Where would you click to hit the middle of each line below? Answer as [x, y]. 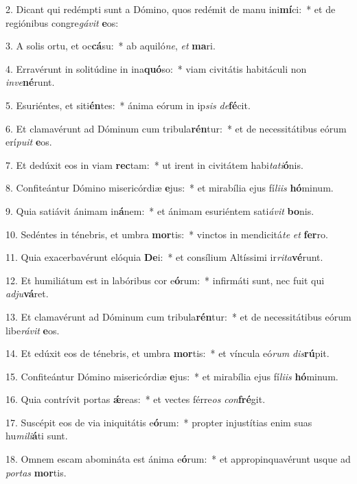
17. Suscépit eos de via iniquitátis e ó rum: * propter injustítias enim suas [159, 422]
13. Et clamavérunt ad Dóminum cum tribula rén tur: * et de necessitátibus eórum [178, 316]
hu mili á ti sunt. [37, 436]
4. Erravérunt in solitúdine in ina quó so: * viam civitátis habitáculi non [156, 68]
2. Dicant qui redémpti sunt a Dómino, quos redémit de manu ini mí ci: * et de [171, 9]
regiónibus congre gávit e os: [62, 22]
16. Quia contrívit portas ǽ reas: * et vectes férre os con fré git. [136, 399]
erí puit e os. [29, 142]
